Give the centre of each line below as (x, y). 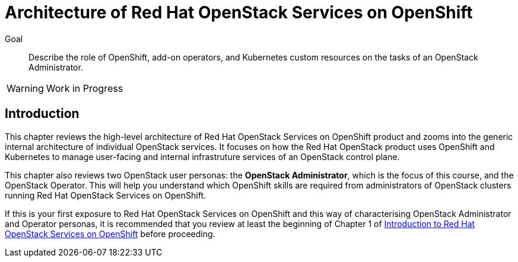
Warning (25, 88)
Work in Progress (85, 88)
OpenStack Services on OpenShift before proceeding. (110, 234)
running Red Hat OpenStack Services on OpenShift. (106, 195)
